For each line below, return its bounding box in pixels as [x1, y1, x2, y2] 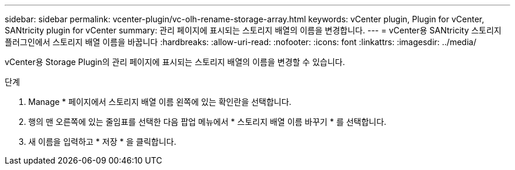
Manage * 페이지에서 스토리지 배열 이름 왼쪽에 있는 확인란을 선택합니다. [28, 97, 292, 107]
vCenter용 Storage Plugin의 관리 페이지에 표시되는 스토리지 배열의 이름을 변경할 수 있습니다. [5, 57, 345, 67]
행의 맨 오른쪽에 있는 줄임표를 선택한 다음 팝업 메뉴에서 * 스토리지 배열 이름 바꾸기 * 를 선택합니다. [28, 117, 387, 127]
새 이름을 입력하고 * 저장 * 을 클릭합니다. [28, 137, 176, 147]
